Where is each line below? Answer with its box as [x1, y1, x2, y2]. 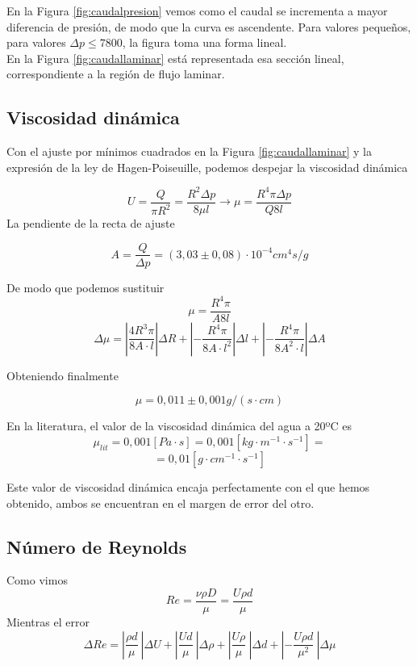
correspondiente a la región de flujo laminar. [6, 65, 225, 82]
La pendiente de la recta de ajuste [6, 214, 175, 231]
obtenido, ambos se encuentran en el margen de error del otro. [6, 494, 315, 511]
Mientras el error [6, 613, 90, 630]
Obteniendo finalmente [6, 367, 119, 383]
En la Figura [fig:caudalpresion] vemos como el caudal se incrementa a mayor [6, 2, 388, 19]
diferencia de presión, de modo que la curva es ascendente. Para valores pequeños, [6, 18, 411, 35]
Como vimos [6, 572, 68, 589]
